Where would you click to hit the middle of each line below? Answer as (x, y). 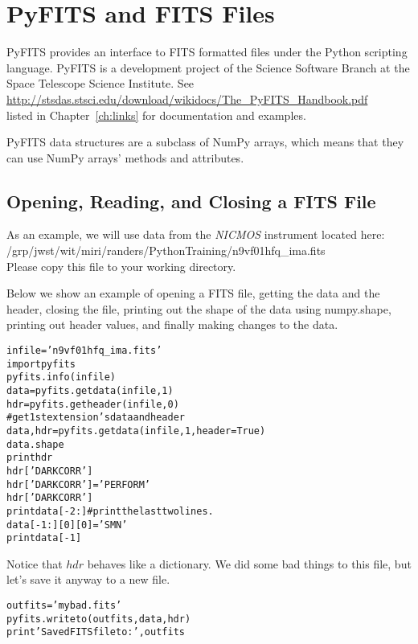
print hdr (30, 458)
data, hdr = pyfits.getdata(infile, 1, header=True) (136, 431)
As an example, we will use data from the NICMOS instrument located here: (196, 234)
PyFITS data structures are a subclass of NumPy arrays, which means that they (205, 142)
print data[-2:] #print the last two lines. (110, 511)
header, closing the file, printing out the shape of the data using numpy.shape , (199, 308)
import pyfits (41, 364)
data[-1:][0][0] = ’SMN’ (67, 525)
